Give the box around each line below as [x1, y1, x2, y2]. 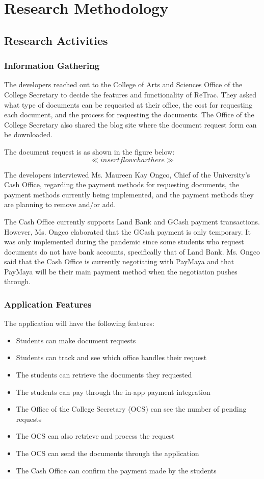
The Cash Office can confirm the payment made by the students [16, 465, 217, 475]
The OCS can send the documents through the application [16, 448, 199, 459]
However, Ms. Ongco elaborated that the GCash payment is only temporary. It [4, 226, 251, 237]
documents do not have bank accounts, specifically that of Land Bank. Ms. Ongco [4, 246, 260, 257]
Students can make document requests [16, 335, 136, 345]
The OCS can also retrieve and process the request [16, 431, 175, 441]
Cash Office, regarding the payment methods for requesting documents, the [4, 179, 239, 190]
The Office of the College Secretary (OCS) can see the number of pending [16, 404, 247, 414]
